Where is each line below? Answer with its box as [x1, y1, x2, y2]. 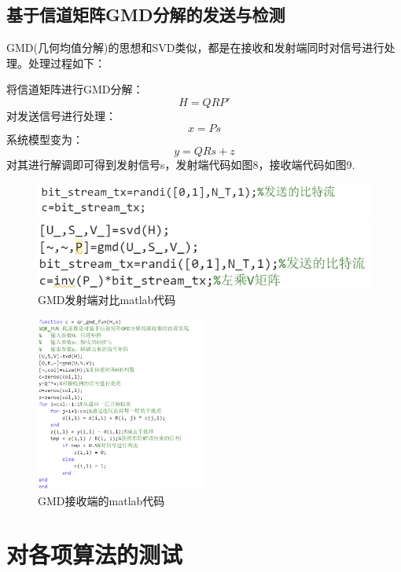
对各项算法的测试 [6, 538, 183, 570]
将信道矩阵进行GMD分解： [6, 81, 144, 97]
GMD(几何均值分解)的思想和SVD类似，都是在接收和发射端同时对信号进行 [6, 39, 384, 56]
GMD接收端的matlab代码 [38, 492, 165, 508]
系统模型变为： [6, 130, 83, 147]
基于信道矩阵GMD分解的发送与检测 [6, 2, 285, 27]
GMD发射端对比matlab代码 [38, 291, 176, 308]
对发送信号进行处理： [6, 107, 116, 123]
